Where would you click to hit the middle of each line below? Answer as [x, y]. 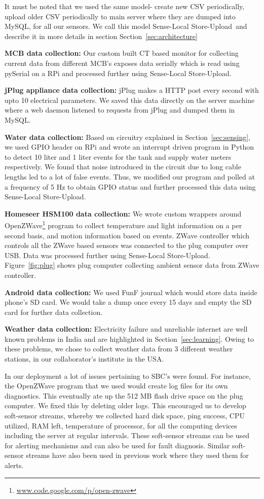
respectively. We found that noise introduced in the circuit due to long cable [123, 167]
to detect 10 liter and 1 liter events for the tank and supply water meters [118, 156]
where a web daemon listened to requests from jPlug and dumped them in [120, 110]
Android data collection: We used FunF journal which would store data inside [131, 292]
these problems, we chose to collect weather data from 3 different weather [119, 349]
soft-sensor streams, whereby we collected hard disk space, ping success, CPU [125, 416]
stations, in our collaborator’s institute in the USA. [84, 359]
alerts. [14, 465]
